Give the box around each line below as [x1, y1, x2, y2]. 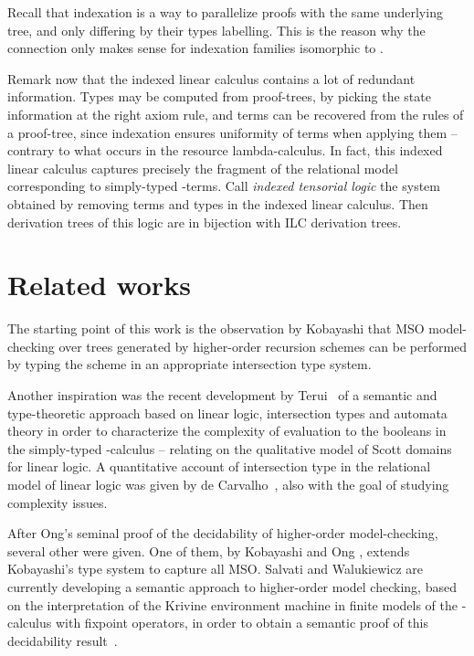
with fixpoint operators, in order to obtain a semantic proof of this [55, 613, 428, 632]
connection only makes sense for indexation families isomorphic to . [7, 38, 384, 58]
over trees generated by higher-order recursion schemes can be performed [58, 336, 468, 355]
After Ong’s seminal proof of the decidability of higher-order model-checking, [7, 524, 438, 543]
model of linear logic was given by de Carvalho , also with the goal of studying [7, 475, 449, 493]
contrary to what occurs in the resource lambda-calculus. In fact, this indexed [7, 141, 443, 160]
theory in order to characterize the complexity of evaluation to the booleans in [7, 421, 447, 440]
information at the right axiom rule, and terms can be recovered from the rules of [7, 104, 464, 123]
